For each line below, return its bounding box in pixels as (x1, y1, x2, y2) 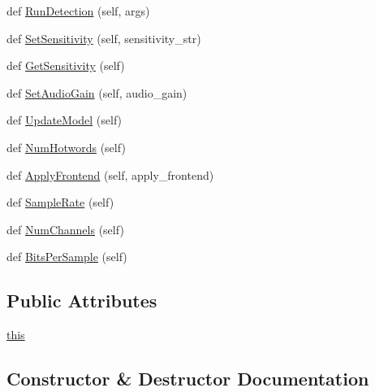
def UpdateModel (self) (6, 111, 123, 128)
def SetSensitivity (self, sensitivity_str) (6, 29, 201, 46)
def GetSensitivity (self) (6, 57, 125, 74)
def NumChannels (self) (6, 220, 124, 237)
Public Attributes (6, 288, 157, 313)
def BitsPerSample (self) (6, 248, 127, 265)
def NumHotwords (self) (6, 138, 126, 155)
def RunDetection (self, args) (6, 2, 150, 19)
